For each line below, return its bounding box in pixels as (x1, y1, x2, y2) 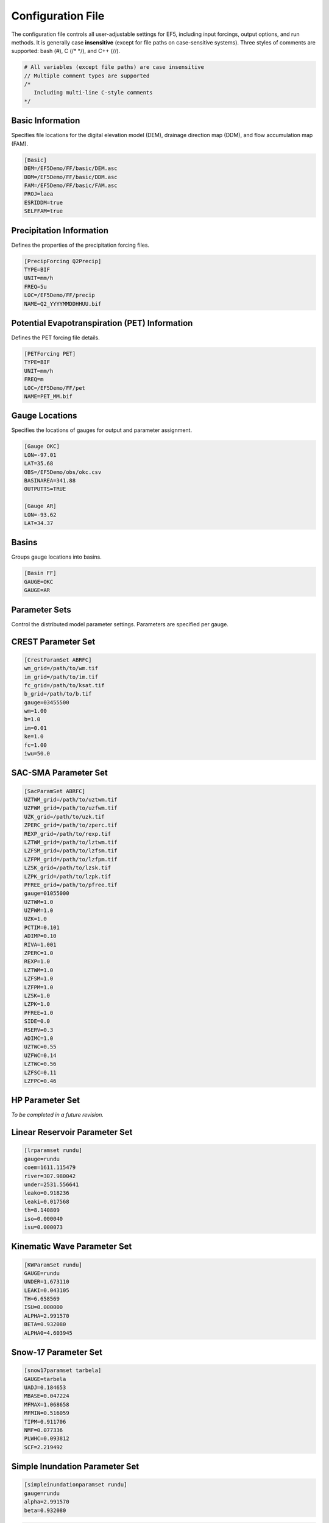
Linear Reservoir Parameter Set (11, 1127, 133, 1137)
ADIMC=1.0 (24, 1034, 54, 1042)
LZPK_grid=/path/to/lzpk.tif (24, 873, 111, 880)
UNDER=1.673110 (24, 1278, 69, 1285)
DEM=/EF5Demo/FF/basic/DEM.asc (24, 165, 118, 172)
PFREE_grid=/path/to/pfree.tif (24, 881, 118, 888)
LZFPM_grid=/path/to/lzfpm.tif (24, 856, 118, 863)
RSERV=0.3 (24, 1027, 54, 1033)
